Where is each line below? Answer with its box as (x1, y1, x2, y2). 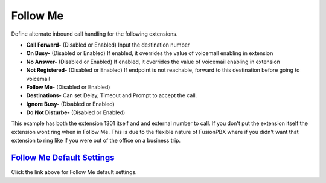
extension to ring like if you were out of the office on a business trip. (11, 136, 181, 144)
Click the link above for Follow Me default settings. (11, 169, 137, 176)
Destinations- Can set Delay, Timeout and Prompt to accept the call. (26, 92, 197, 99)
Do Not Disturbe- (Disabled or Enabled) (26, 109, 126, 116)
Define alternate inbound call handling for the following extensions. (11, 30, 178, 37)
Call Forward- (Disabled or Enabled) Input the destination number (26, 41, 190, 48)
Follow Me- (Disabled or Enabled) (26, 83, 110, 91)
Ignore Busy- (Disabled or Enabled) (26, 100, 115, 108)
